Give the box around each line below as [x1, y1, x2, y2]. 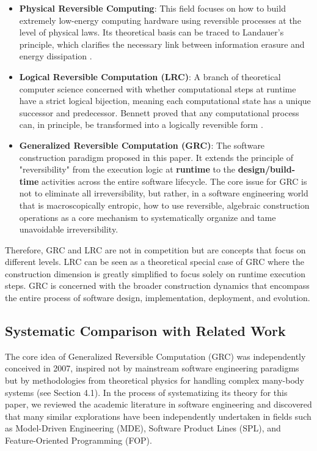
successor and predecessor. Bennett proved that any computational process [19, 106, 299, 119]
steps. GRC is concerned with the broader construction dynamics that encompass [5, 279, 310, 292]
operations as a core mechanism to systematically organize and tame [19, 211, 276, 223]
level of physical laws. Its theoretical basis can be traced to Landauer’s [19, 26, 284, 39]
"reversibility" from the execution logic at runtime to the [19, 163, 236, 176]
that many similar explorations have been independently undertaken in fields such [5, 409, 312, 422]
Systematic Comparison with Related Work [5, 321, 286, 340]
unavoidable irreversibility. [19, 223, 118, 236]
